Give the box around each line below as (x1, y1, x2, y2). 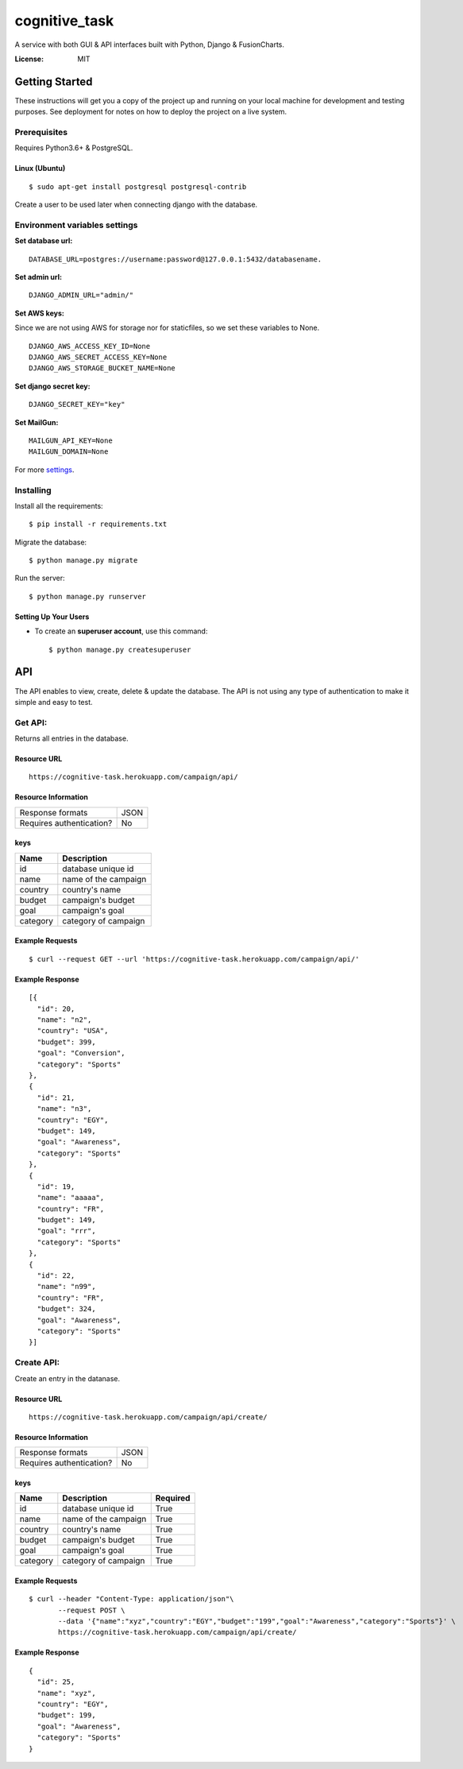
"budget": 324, (37, 1304, 96, 1314)
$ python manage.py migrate (29, 556, 138, 565)
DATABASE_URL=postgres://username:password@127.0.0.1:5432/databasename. (29, 254, 322, 264)
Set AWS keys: (14, 308, 65, 318)
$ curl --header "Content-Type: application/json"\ (29, 1594, 234, 1604)
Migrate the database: (14, 537, 87, 547)
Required (155, 1492, 191, 1504)
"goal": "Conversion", (37, 1049, 125, 1058)
